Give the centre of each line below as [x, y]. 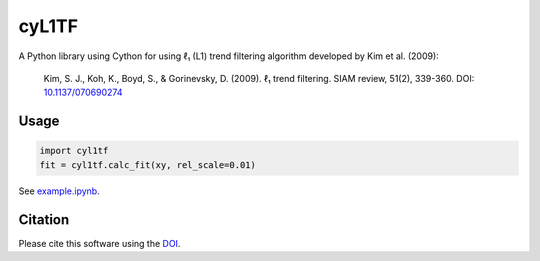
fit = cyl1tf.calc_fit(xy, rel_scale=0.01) [148, 164]
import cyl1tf [74, 151]
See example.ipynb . [59, 191]
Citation [44, 219]
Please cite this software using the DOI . [99, 243]
